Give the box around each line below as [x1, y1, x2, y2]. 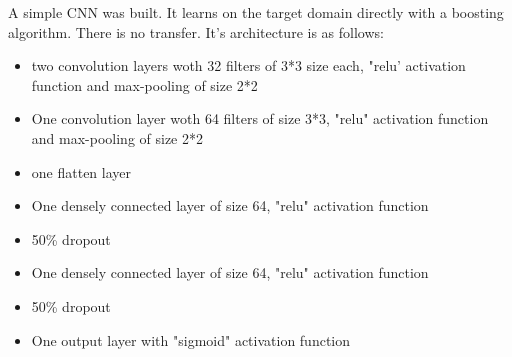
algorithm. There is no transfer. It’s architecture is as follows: [8, 21, 384, 42]
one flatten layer [31, 161, 132, 182]
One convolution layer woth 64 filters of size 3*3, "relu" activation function [31, 108, 489, 129]
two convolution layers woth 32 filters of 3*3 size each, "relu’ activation [31, 55, 466, 76]
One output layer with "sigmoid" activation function [31, 329, 351, 350]
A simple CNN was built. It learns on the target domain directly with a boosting [8, 2, 504, 22]
